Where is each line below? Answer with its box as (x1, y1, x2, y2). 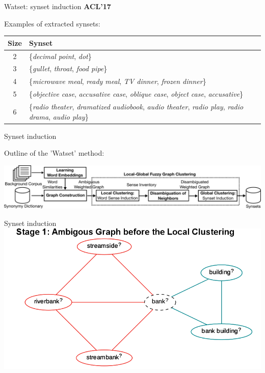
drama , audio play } (29, 111, 89, 122)
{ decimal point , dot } (29, 50, 92, 61)
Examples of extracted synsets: (4, 18, 100, 28)
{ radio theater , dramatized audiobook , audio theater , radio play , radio (29, 101, 244, 111)
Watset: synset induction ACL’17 (4, 1, 111, 11)
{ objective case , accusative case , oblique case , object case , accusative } (29, 89, 244, 99)
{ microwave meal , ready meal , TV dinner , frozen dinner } (29, 76, 206, 87)
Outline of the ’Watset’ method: (4, 148, 104, 158)
